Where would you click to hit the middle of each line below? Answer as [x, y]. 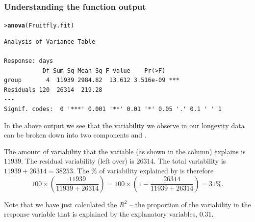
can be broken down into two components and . [75, 135]
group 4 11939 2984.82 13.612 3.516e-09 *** [92, 80]
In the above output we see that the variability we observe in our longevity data [124, 125]
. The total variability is [190, 161]
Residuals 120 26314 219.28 [53, 90]
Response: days [29, 61]
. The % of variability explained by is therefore [143, 170]
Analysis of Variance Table [50, 42]
